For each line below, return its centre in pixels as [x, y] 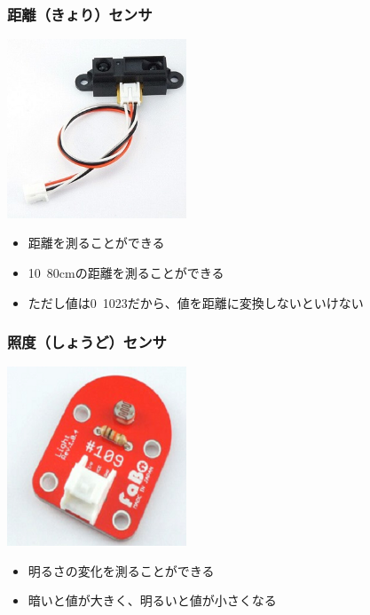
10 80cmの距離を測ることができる [126, 272]
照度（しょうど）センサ [87, 342]
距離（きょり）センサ [80, 14]
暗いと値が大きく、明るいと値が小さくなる [152, 600]
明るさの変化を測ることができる [121, 570]
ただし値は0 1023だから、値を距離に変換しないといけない [196, 302]
